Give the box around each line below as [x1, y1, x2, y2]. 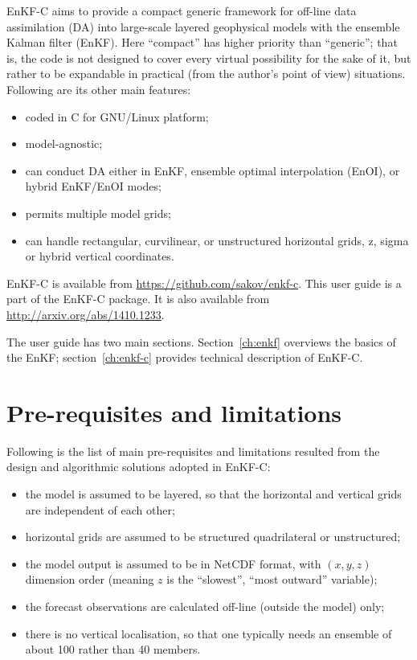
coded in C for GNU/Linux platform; [25, 108, 209, 125]
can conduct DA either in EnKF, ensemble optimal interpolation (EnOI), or [25, 162, 400, 178]
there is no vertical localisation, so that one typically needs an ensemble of [25, 625, 392, 642]
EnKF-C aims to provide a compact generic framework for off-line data [6, 2, 357, 18]
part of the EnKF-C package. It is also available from [6, 290, 270, 307]
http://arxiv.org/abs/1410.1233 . [6, 305, 165, 322]
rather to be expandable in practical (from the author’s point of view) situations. [6, 65, 406, 82]
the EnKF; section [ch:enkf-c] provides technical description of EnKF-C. [6, 349, 363, 366]
